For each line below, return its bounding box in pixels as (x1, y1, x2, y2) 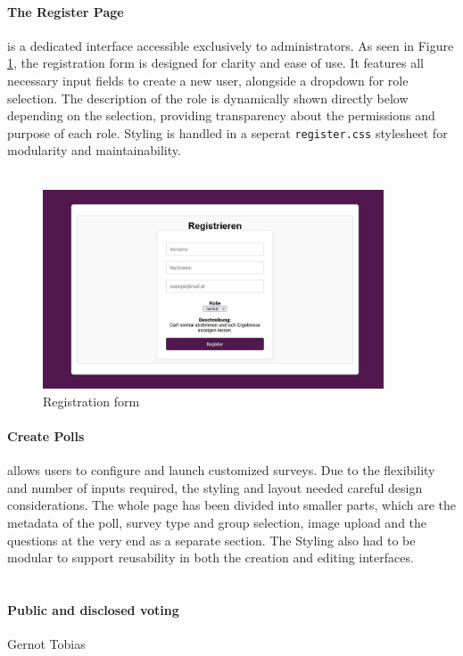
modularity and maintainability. (7, 141, 181, 160)
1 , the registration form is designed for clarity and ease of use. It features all (7, 53, 424, 72)
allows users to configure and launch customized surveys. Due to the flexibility (7, 461, 435, 480)
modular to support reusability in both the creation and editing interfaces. (7, 548, 414, 567)
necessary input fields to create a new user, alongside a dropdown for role (7, 70, 409, 89)
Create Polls (7, 426, 85, 445)
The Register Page (7, 2, 124, 20)
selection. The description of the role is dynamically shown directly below (7, 88, 409, 107)
